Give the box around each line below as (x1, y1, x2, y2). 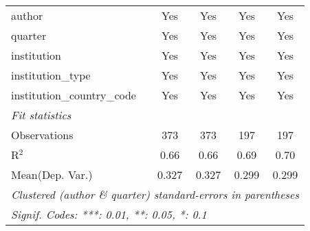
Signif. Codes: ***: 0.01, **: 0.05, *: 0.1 (11, 206, 207, 222)
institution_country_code (11, 87, 136, 103)
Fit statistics (11, 107, 71, 123)
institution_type (11, 67, 91, 83)
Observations (11, 127, 74, 143)
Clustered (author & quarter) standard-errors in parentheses (11, 186, 299, 202)
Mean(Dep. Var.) (11, 167, 93, 182)
